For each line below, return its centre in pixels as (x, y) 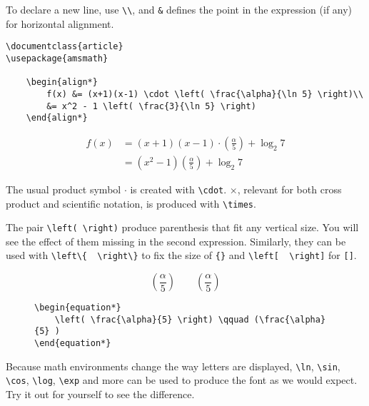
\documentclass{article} (65, 47)
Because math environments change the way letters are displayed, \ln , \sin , (173, 366)
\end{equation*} (73, 344)
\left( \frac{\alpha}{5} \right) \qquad (152, 319)
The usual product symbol (64, 189)
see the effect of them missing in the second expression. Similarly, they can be (176, 241)
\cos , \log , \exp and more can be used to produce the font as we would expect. (182, 380)
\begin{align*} (62, 82)
